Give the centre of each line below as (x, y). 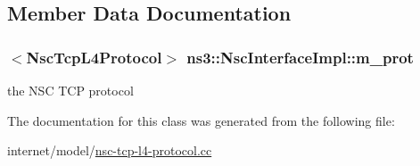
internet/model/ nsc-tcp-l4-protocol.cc (110, 150)
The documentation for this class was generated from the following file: (201, 120)
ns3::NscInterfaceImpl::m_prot (300, 57)
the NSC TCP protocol (70, 90)
